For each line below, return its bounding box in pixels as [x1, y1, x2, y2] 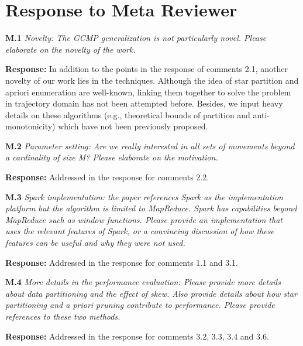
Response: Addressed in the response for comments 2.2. [5, 171, 209, 183]
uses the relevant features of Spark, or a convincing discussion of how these [5, 225, 274, 237]
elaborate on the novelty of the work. [5, 43, 136, 55]
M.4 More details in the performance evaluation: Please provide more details [5, 276, 281, 288]
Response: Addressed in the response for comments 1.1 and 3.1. [5, 256, 238, 268]
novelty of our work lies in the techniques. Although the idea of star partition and [5, 74, 299, 86]
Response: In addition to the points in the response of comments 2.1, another [5, 63, 288, 75]
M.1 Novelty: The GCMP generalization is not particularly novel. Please [5, 32, 267, 44]
